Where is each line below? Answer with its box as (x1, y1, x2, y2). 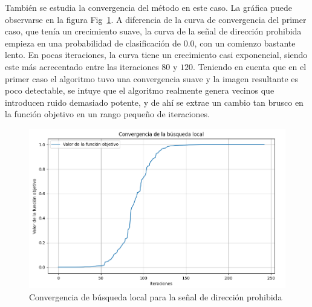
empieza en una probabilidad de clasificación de (5, 36, 181, 49)
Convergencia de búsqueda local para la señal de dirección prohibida (29, 290, 282, 303)
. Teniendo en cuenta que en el (193, 60, 307, 73)
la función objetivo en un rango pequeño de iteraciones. (5, 108, 210, 120)
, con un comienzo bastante (194, 36, 296, 49)
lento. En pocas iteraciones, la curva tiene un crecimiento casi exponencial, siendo (5, 48, 308, 61)
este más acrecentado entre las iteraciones (5, 60, 159, 73)
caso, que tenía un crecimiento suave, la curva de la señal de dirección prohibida (5, 25, 302, 37)
